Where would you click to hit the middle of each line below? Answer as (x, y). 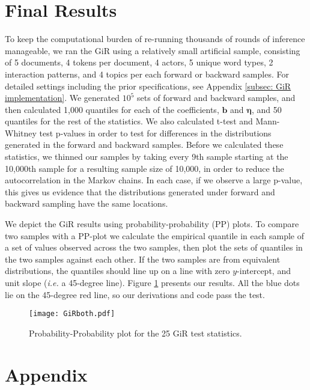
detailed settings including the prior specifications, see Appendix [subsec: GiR (148, 86)
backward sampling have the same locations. (87, 203)
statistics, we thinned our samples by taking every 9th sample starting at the (147, 157)
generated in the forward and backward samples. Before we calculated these (144, 145)
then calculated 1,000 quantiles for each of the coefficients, (112, 109)
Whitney (21, 133)
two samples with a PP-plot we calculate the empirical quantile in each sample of (154, 235)
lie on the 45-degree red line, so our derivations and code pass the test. (135, 294)
